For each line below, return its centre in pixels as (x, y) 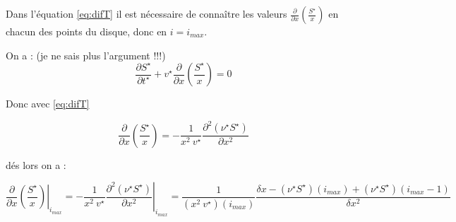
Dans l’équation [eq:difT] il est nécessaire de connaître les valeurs (146, 13)
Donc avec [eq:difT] (48, 104)
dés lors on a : (36, 164)
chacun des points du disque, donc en (86, 31)
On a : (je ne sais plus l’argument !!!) (86, 55)
